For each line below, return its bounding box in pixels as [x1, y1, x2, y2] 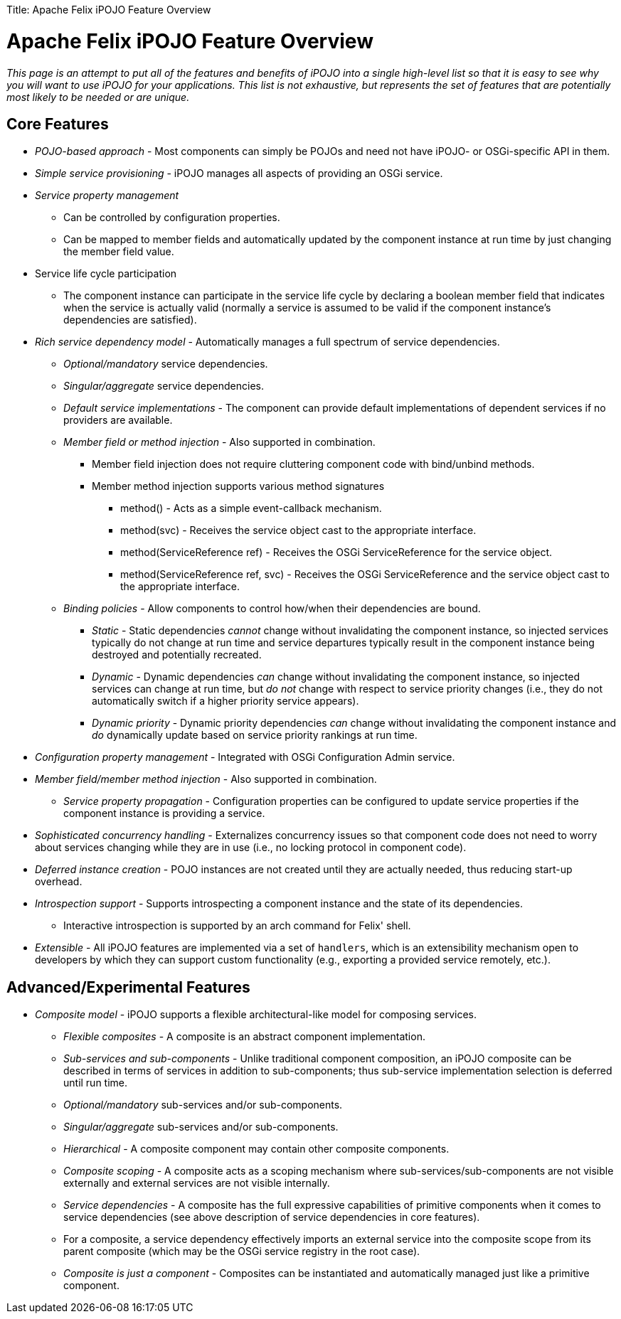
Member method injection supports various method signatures [92, 480, 385, 493]
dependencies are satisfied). [63, 314, 197, 326]
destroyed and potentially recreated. [92, 648, 262, 661]
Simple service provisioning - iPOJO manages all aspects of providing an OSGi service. [35, 167, 443, 180]
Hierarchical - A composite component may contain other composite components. [63, 1143, 450, 1155]
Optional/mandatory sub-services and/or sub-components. [63, 1099, 343, 1111]
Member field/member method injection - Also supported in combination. [35, 773, 377, 786]
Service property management [35, 189, 179, 202]
